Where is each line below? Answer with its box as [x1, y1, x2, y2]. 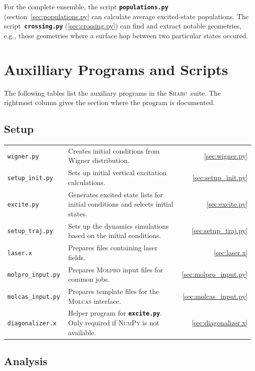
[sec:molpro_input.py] [181, 269, 248, 279]
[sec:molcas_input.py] [182, 291, 248, 301]
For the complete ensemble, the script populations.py [4, 1, 169, 11]
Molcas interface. [68, 295, 121, 306]
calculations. [68, 177, 105, 187]
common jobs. [68, 274, 110, 284]
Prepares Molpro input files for [68, 264, 163, 274]
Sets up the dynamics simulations [68, 220, 169, 231]
